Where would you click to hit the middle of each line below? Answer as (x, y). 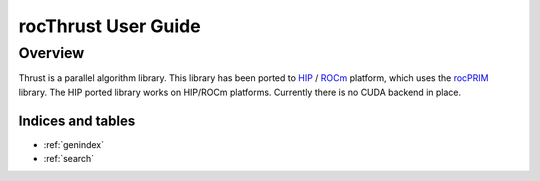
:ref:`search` (69, 159)
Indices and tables (77, 120)
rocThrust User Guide (109, 26)
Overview (51, 53)
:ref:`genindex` (74, 144)
